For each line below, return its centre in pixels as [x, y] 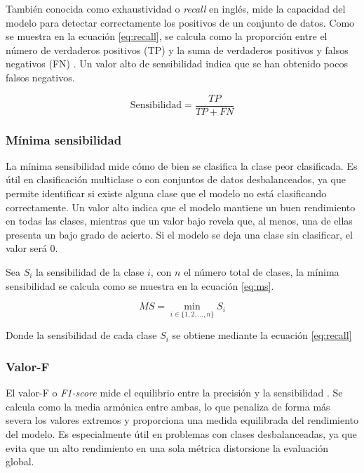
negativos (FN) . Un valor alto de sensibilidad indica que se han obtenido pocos [177, 64]
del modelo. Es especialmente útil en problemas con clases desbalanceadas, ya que [181, 434]
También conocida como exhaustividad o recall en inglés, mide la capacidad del [176, 8]
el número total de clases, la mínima [262, 272]
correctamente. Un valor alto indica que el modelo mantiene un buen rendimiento [181, 207]
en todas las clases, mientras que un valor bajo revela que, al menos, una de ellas [179, 221]
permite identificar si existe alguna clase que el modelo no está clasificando [166, 193]
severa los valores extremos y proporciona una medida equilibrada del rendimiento [182, 420]
